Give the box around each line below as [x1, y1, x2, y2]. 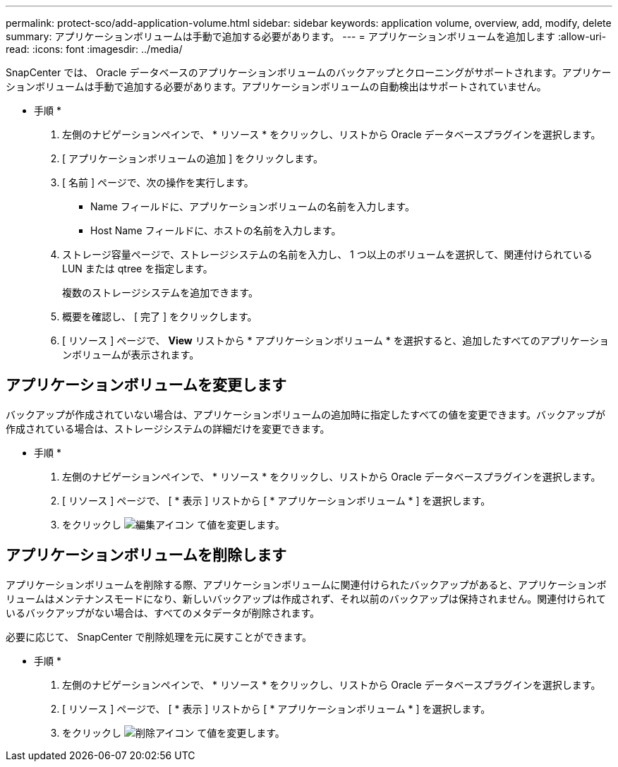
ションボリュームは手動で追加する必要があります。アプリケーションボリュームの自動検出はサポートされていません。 [6, 80, 547, 92]
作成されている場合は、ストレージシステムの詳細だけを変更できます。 [6, 422, 330, 435]
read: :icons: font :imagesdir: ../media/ [6, 43, 183, 55]
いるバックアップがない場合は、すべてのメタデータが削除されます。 [6, 606, 320, 619]
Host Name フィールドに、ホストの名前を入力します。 [90, 224, 341, 236]
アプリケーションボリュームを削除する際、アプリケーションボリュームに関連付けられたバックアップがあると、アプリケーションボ [6, 578, 607, 591]
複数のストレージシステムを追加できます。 [62, 286, 258, 298]
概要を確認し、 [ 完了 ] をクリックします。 [62, 310, 257, 322]
